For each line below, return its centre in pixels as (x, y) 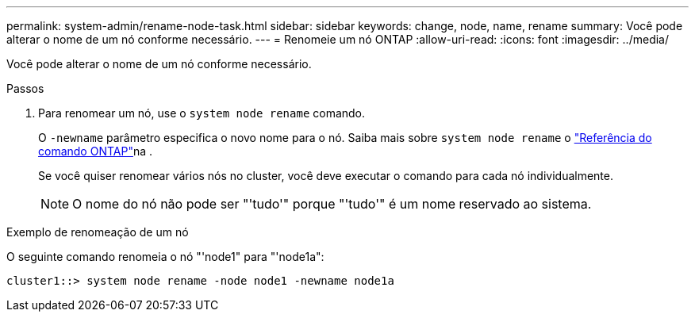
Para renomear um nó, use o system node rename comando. (202, 113)
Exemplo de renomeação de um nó (98, 232)
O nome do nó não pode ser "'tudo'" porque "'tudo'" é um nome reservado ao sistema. (332, 204)
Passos (25, 88)
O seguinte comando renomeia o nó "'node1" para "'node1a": (165, 257)
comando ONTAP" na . (96, 151)
